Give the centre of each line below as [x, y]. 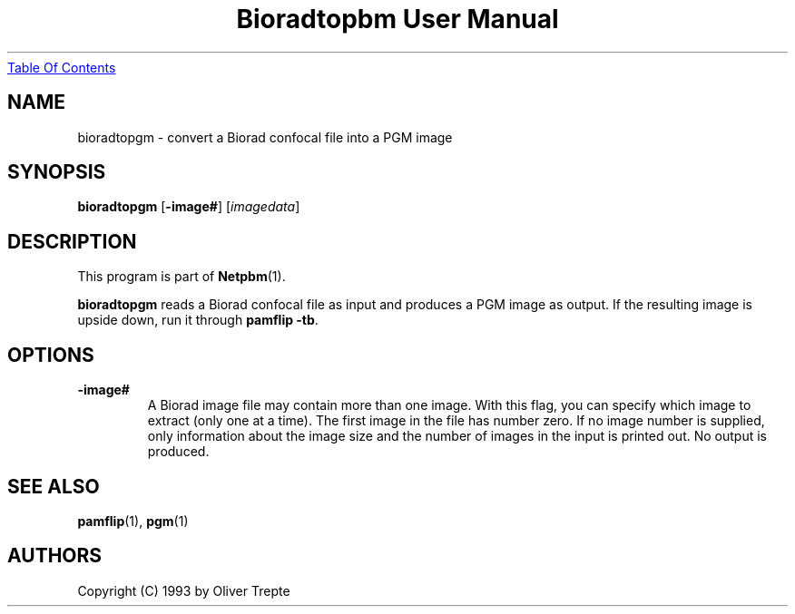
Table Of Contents [62, 67]
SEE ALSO [54, 486]
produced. [178, 452]
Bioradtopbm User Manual [397, 19]
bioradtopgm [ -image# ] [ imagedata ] [189, 207]
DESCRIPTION [72, 241]
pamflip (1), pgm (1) [133, 521]
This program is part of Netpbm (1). [182, 277]
